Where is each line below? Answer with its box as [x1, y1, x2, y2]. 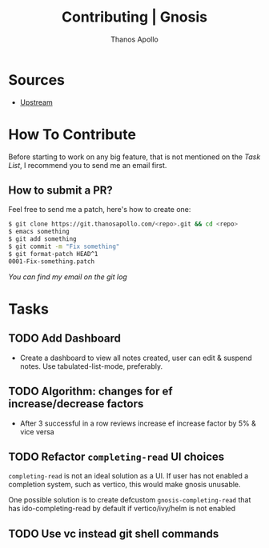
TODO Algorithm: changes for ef [8, 385, 174, 398]
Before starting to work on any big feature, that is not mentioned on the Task [8, 152, 261, 162]
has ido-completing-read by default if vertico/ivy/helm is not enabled [8, 504, 236, 514]
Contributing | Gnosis [61, 8, 208, 26]
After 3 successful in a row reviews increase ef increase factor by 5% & [19, 418, 256, 428]
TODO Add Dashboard [8, 332, 122, 346]
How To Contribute [8, 125, 136, 143]
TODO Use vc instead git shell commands [8, 526, 219, 540]
